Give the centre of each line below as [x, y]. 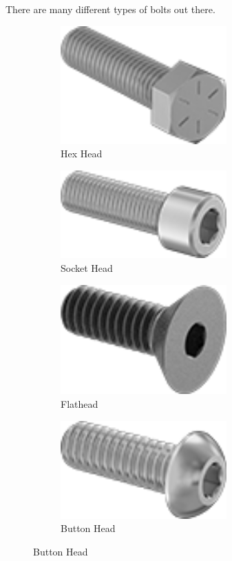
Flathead [80, 404]
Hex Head [82, 154]
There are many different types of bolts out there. [110, 9]
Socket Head [87, 267]
